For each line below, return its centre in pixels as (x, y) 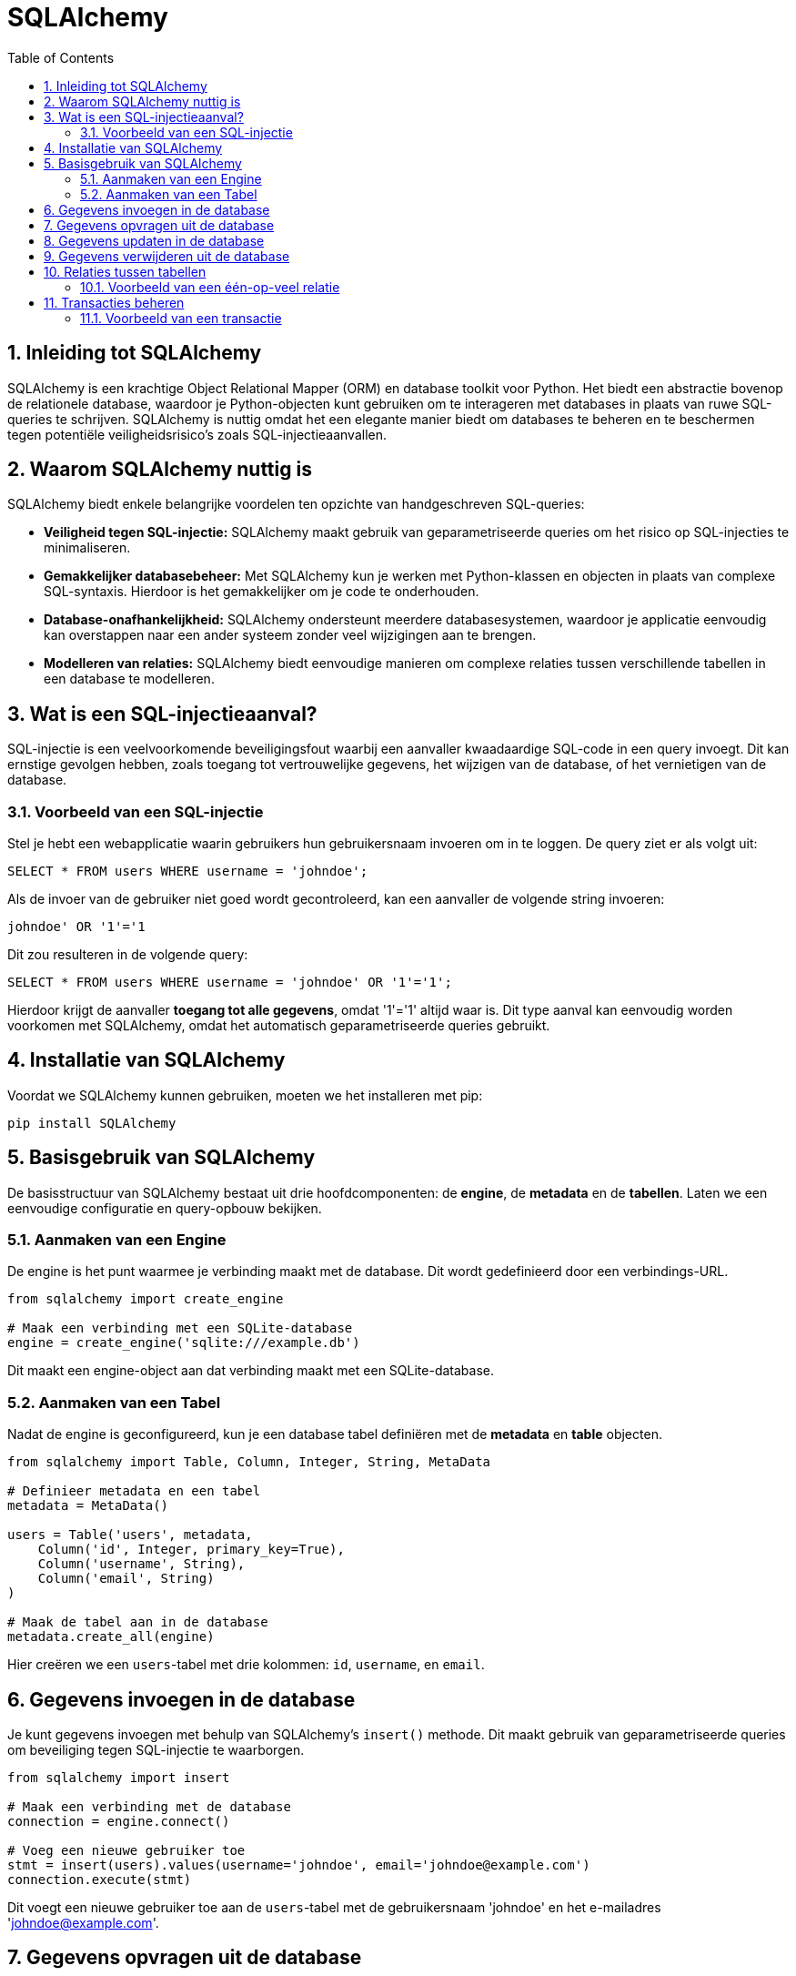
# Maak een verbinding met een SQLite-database (180, 1328)
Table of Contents (61, 57)
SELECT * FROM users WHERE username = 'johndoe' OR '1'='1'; (230, 983)
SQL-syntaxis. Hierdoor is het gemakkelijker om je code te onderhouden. (262, 592)
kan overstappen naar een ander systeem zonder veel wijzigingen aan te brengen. (290, 635)
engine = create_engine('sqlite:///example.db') (184, 1343)
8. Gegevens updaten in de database (154, 240)
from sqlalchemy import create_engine (146, 1299)
